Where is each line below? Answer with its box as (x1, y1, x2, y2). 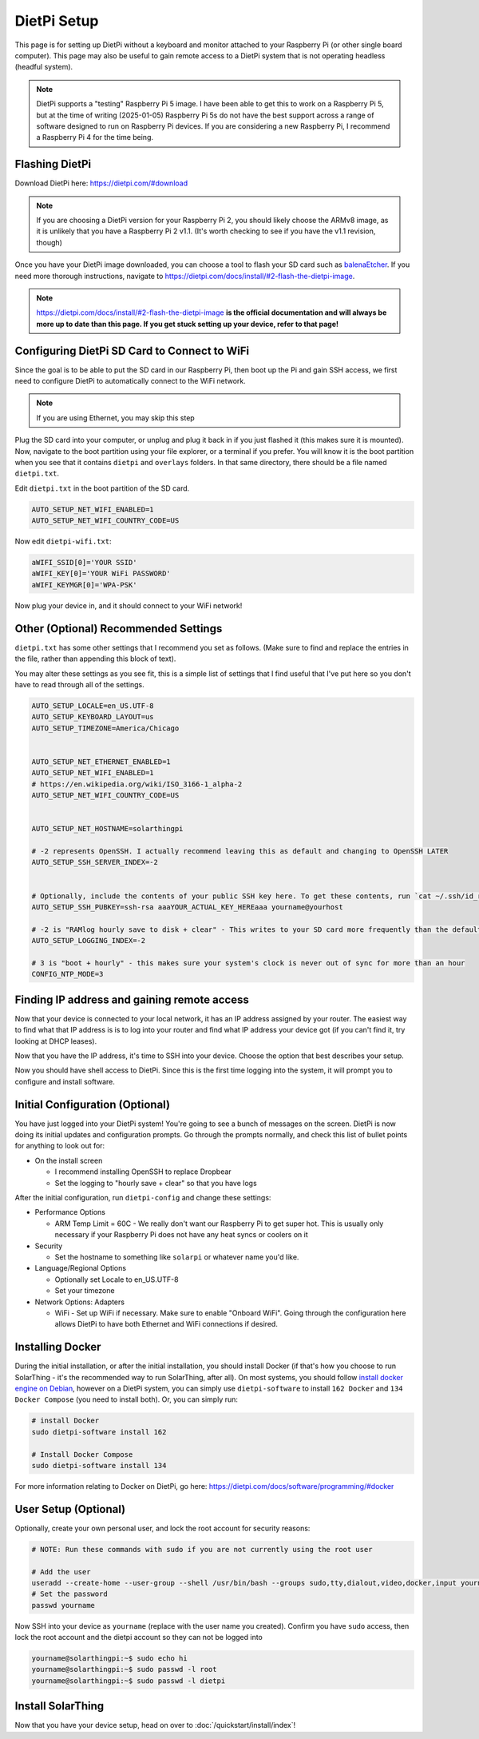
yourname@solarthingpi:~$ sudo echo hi (31, 1654, 188, 1663)
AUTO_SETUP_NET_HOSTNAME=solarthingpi (31, 824, 184, 834)
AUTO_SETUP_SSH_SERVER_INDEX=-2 (31, 858, 159, 867)
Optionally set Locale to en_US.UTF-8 (54, 1275, 179, 1284)
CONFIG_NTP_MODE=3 (31, 969, 104, 979)
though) (36, 237, 63, 247)
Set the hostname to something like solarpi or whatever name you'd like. (54, 1252, 299, 1262)
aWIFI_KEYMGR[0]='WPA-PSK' (31, 580, 137, 589)
